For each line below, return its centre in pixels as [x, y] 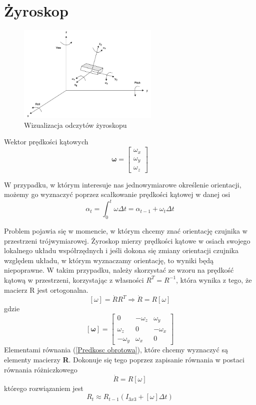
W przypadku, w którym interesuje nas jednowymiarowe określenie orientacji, [123, 184]
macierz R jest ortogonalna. [46, 289]
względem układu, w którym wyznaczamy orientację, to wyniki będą [109, 260]
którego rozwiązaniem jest [44, 388]
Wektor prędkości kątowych [46, 142]
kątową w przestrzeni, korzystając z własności [74, 279]
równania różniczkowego [41, 369]
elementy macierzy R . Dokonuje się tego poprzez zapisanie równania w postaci [124, 360]
